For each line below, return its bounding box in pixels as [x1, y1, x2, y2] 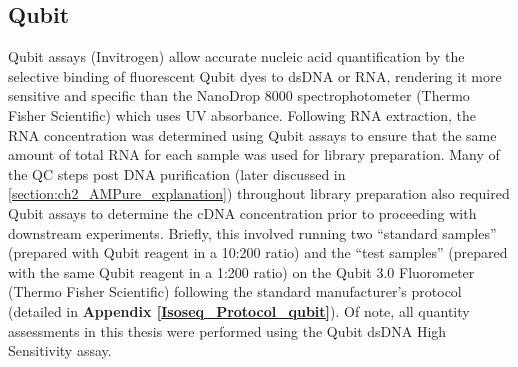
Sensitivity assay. [8, 340, 112, 361]
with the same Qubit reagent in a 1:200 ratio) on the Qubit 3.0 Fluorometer [8, 261, 475, 282]
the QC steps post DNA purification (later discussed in [8, 163, 346, 184]
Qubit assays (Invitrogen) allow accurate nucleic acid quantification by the [8, 46, 465, 67]
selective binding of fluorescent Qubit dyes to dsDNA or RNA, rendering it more [8, 65, 502, 86]
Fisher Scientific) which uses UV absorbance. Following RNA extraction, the [8, 104, 477, 125]
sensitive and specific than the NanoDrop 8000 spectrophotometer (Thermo [8, 85, 470, 106]
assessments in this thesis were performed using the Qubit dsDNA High [8, 320, 447, 341]
